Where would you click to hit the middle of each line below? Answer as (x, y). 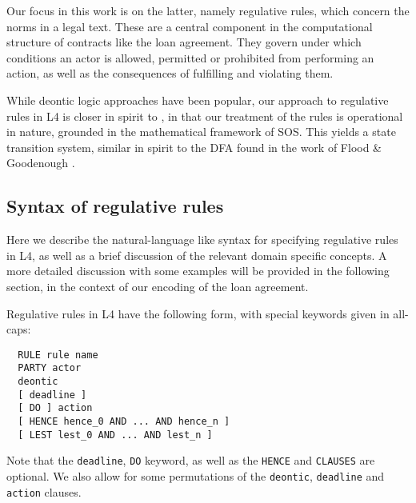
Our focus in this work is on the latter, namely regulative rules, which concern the (208, 10)
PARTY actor (50, 368)
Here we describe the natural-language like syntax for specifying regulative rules (202, 240)
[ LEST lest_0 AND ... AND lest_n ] (115, 435)
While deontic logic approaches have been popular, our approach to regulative (198, 100)
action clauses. (44, 491)
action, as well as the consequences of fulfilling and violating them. (170, 73)
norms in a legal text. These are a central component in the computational (190, 26)
